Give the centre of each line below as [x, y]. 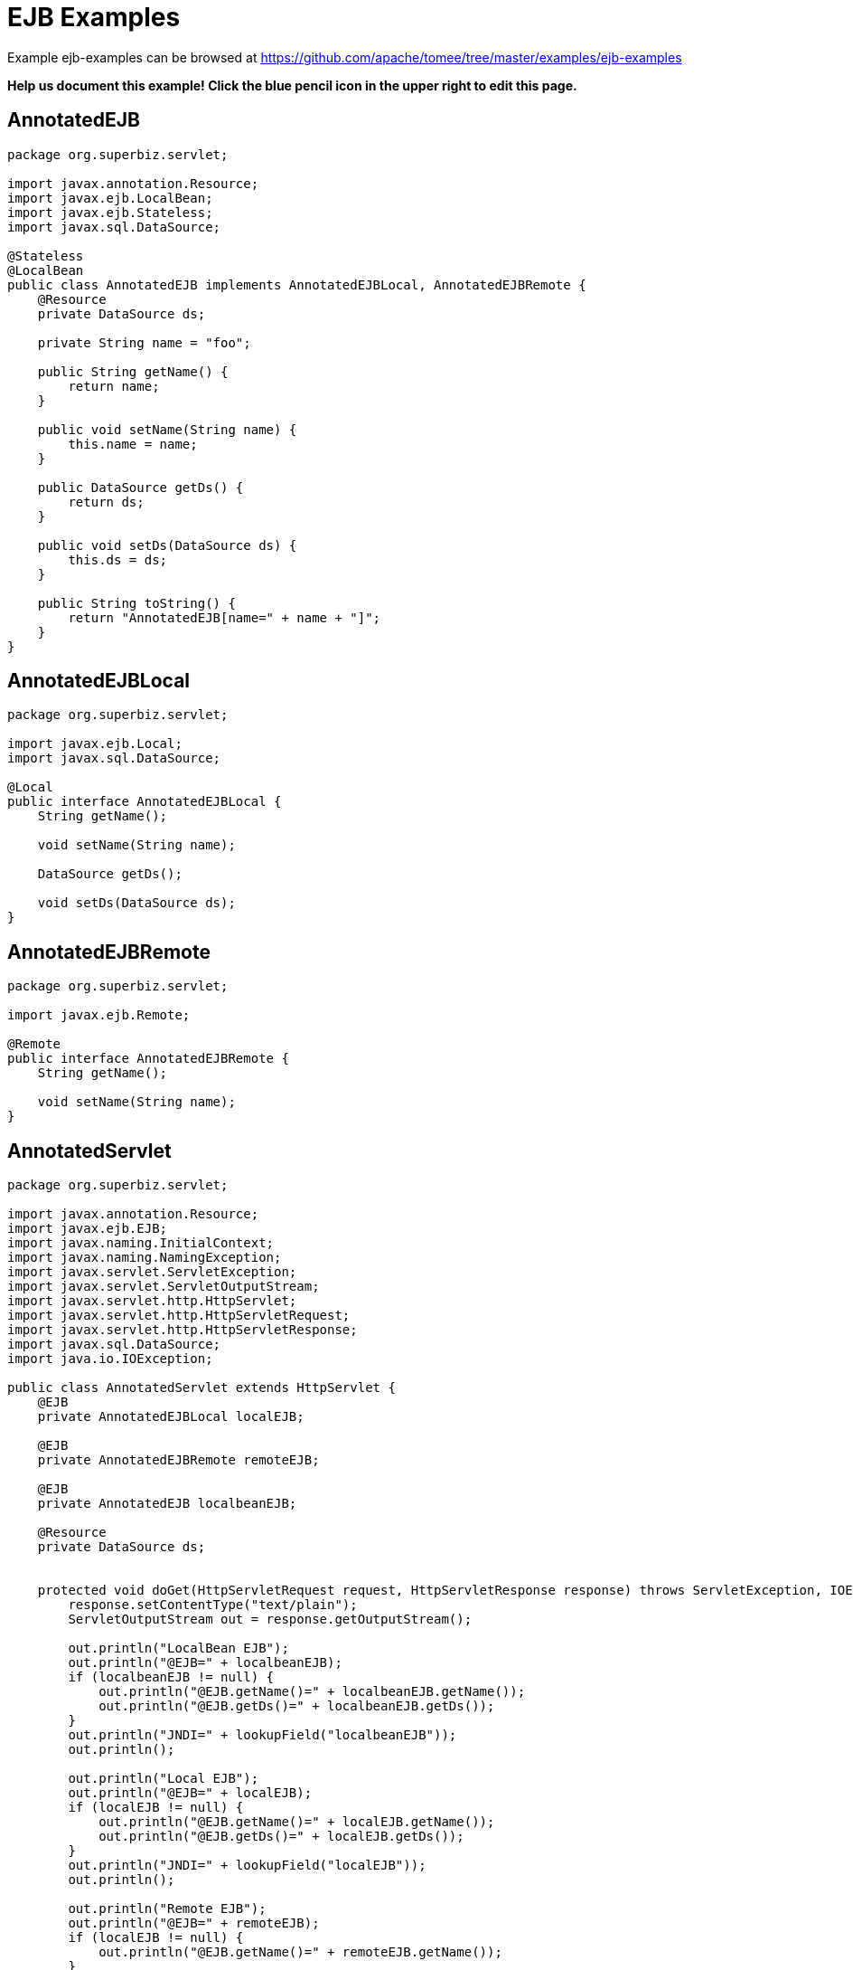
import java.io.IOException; [110, 1359]
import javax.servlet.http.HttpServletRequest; [179, 1316]
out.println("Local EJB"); [164, 1779]
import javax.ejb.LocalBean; [110, 198]
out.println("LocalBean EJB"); [178, 1648]
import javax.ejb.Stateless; [110, 212]
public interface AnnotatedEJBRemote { [148, 1059]
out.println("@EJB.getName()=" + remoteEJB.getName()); [300, 1952]
